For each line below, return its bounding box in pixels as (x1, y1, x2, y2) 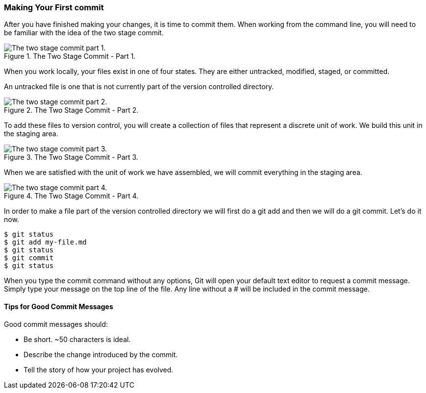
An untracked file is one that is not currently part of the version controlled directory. (4, 82, 274, 91)
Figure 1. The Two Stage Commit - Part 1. (4, 52, 136, 61)
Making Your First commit (4, 2, 104, 12)
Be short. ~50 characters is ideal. (24, 335, 131, 344)
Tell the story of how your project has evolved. (24, 365, 174, 374)
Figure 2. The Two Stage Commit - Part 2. (4, 106, 139, 115)
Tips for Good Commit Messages (4, 302, 113, 311)
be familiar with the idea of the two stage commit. (4, 28, 164, 37)
